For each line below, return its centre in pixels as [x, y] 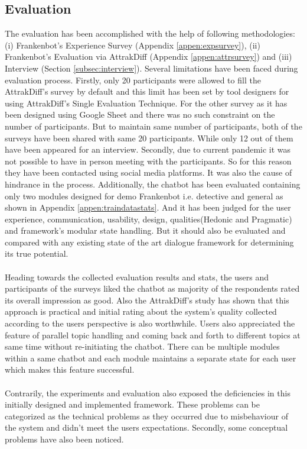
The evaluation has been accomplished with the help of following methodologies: [150, 33]
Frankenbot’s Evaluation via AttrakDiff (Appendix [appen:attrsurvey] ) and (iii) [148, 56]
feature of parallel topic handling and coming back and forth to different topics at [153, 335]
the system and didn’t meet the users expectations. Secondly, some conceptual [146, 427]
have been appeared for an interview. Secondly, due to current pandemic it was [148, 149]
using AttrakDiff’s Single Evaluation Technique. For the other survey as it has [146, 103]
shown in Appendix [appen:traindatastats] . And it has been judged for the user [148, 207]
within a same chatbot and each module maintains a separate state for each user [151, 358]
